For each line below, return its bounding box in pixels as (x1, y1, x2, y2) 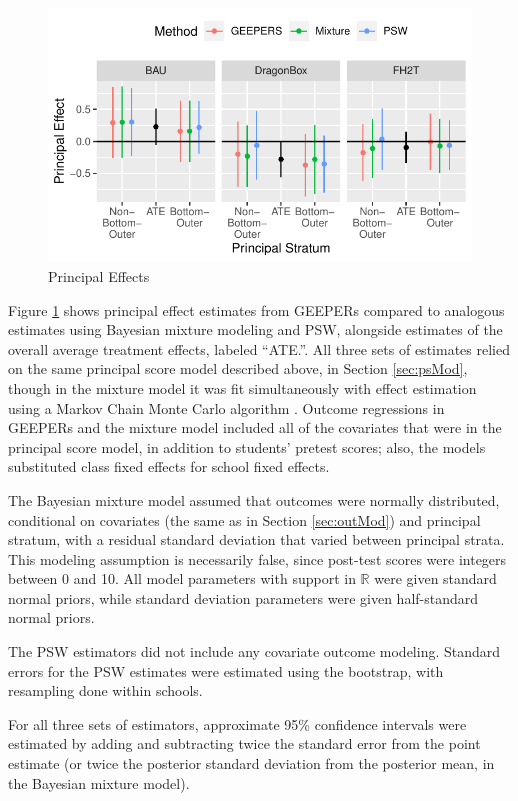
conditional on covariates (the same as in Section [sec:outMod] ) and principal (8, 509, 481, 530)
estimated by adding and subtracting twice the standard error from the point (8, 733, 481, 754)
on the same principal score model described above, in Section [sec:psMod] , (8, 358, 468, 379)
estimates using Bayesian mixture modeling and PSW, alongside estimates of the (8, 319, 503, 340)
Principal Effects (48, 265, 150, 286)
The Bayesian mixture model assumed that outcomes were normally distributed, (8, 489, 500, 510)
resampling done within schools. (8, 680, 203, 701)
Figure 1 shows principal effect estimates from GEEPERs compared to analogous (8, 299, 505, 320)
